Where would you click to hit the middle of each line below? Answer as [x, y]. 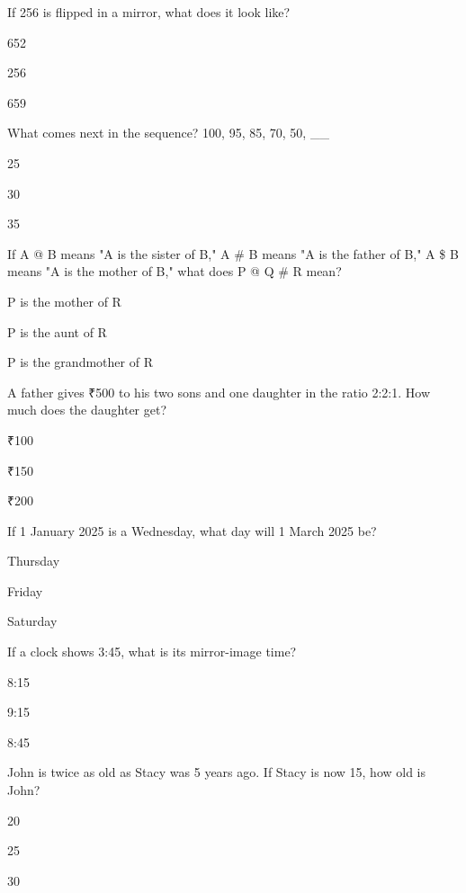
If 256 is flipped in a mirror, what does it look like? [149, 12]
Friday [25, 590]
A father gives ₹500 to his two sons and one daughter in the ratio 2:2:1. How [219, 392]
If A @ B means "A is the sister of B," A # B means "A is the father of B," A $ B [233, 253]
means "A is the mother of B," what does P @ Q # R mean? [175, 271]
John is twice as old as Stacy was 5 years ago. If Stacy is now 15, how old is [217, 772]
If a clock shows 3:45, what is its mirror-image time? [152, 652]
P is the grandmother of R [80, 362]
